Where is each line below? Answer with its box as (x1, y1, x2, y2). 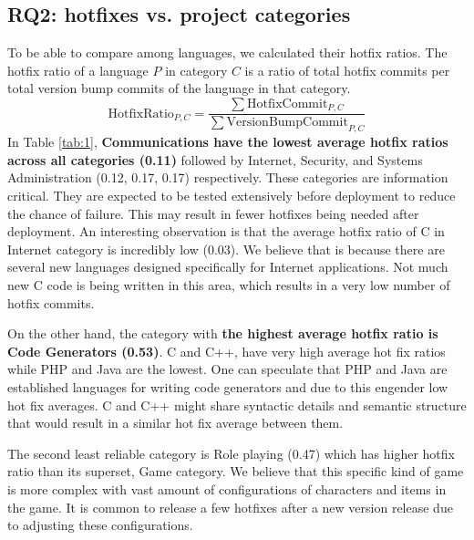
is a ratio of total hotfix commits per (244, 60, 450, 79)
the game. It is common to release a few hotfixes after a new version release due (7, 497, 453, 516)
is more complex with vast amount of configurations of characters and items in (7, 479, 447, 498)
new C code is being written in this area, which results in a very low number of (7, 275, 450, 295)
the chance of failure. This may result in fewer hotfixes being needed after (7, 203, 419, 223)
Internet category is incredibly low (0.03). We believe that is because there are (7, 239, 445, 258)
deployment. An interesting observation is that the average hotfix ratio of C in (7, 222, 445, 241)
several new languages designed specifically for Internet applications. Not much (7, 257, 448, 276)
